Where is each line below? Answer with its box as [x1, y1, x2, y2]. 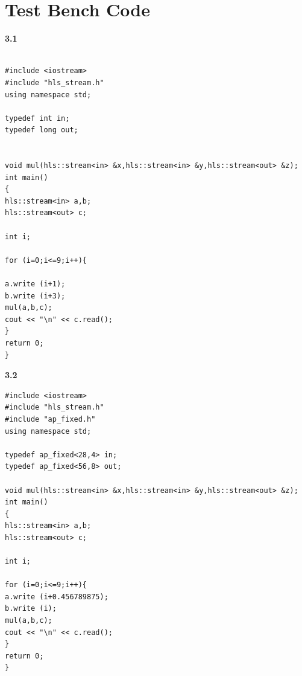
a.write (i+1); [5, 280, 66, 288]
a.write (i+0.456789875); [5, 592, 109, 601]
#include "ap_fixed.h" [5, 414, 96, 423]
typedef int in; [5, 114, 70, 123]
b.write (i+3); [5, 291, 66, 300]
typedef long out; [5, 126, 78, 135]
